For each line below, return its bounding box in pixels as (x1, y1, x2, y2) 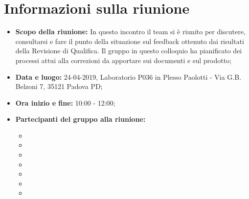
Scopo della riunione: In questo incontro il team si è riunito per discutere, (15, 26, 246, 37)
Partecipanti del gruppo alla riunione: (15, 114, 146, 124)
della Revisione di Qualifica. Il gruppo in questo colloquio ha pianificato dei (15, 45, 242, 56)
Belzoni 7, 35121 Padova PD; (15, 81, 103, 91)
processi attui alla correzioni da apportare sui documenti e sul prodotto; (15, 55, 231, 65)
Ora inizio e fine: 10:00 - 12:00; (15, 97, 115, 108)
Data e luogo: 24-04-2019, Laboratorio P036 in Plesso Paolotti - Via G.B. (15, 71, 242, 82)
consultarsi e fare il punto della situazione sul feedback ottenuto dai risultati (15, 36, 244, 46)
